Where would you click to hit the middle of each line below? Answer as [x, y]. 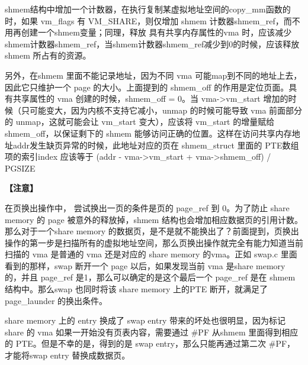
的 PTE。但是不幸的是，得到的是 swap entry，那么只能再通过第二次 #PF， [150, 343]
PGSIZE [20, 168]
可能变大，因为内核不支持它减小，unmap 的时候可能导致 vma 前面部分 [166, 110]
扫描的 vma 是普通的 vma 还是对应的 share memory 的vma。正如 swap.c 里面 [151, 254]
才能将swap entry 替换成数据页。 [68, 355]
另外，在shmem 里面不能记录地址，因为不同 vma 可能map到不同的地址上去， [153, 75]
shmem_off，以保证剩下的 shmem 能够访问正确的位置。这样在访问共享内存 [148, 133]
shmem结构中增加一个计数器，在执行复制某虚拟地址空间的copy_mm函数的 [148, 9]
